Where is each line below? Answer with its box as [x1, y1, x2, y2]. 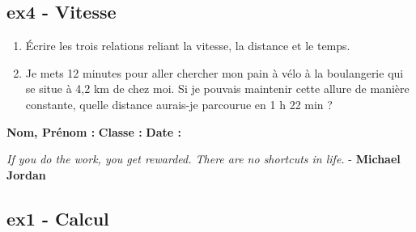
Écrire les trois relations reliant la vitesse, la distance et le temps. [25, 37, 350, 54]
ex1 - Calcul [6, 205, 109, 230]
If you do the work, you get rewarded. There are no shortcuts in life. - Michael [6, 150, 401, 167]
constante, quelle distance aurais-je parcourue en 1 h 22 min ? [25, 95, 333, 112]
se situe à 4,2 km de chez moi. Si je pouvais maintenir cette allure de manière [25, 80, 410, 97]
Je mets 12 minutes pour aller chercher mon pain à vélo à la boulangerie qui [25, 64, 404, 81]
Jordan [6, 166, 46, 183]
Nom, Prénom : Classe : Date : [6, 123, 181, 140]
